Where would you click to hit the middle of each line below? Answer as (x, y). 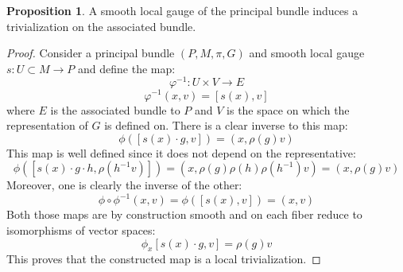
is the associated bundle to (115, 109)
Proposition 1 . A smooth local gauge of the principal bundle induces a (182, 10)
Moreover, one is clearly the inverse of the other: (124, 185)
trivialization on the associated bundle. (101, 26)
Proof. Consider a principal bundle (91, 53)
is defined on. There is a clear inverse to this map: (226, 125)
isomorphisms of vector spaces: (81, 230)
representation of (47, 125)
